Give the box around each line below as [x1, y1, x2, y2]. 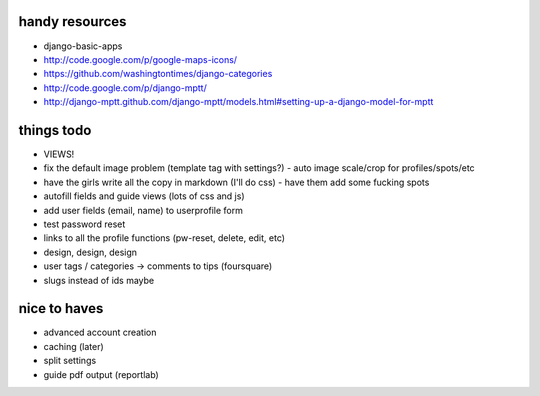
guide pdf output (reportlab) [43, 368, 159, 380]
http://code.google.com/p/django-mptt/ [43, 81, 207, 94]
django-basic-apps [43, 40, 123, 52]
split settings [43, 355, 97, 367]
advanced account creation [43, 326, 157, 339]
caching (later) [43, 340, 104, 352]
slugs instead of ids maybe [43, 274, 155, 286]
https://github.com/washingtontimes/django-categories [43, 68, 273, 80]
